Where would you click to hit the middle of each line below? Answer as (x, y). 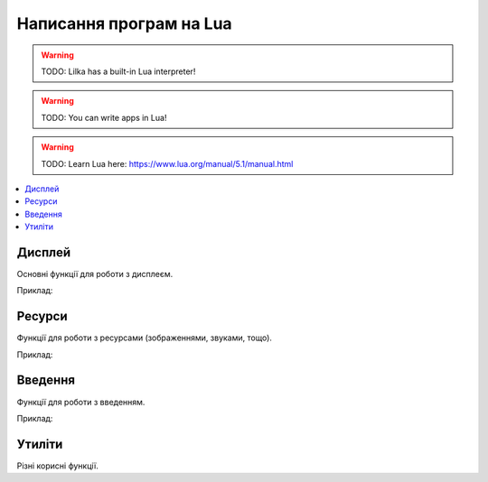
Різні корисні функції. (57, 466)
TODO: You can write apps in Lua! (104, 117)
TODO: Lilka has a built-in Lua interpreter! (118, 71)
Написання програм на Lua (124, 23)
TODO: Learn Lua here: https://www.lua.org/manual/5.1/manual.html (167, 163)
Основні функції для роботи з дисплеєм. (95, 273)
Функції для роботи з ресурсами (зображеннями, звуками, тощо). (145, 338)
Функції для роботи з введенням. (81, 402)
